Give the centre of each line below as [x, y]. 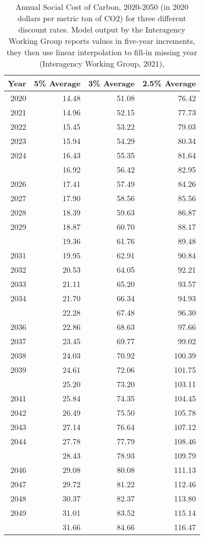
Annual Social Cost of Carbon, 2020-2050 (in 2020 [102, 7]
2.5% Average [169, 83]
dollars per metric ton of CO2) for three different [102, 18]
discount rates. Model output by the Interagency [102, 29]
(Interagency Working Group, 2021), [102, 63]
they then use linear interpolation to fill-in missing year [102, 52]
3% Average [111, 83]
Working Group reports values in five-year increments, [102, 41]
